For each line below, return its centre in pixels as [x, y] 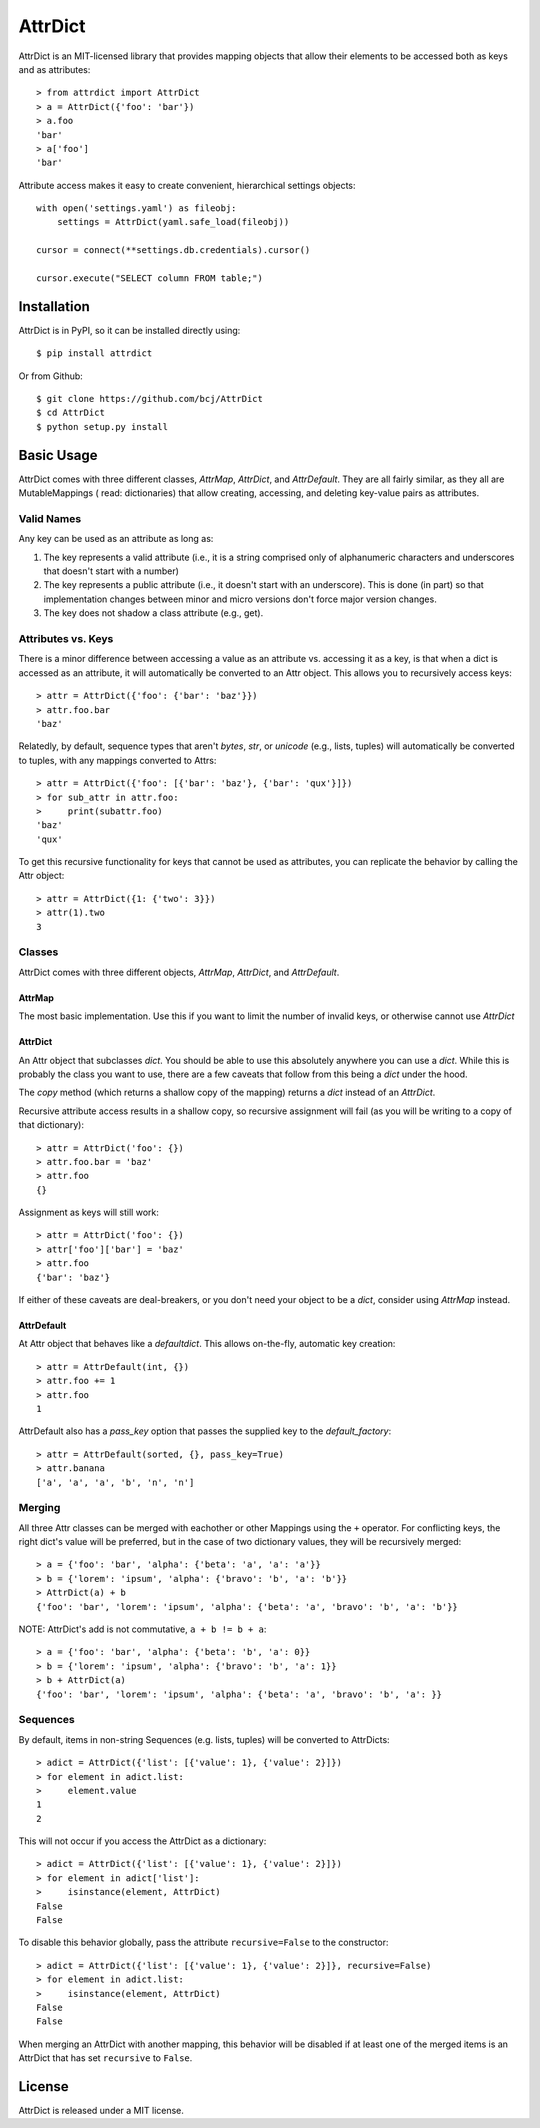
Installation [54, 306]
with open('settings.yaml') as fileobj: [136, 208]
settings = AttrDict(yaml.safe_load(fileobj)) [173, 222]
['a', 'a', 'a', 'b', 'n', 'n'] [115, 1482]
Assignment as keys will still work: [88, 1212]
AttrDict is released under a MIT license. [101, 2111]
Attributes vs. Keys [66, 639]
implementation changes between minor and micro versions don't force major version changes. [240, 599]
